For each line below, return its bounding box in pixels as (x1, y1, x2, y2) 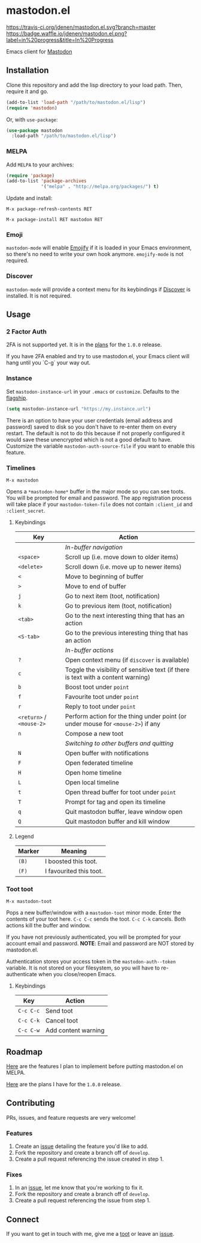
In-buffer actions (65, 646, 114, 654)
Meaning (60, 847, 87, 855)
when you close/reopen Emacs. (38, 971, 117, 978)
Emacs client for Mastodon (6, 47, 72, 55)
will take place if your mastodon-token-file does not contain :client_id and (6, 500, 193, 508)
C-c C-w (17, 1027, 40, 1034)
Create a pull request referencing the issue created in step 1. (14, 1155, 164, 1163)
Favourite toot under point (65, 692, 139, 701)
